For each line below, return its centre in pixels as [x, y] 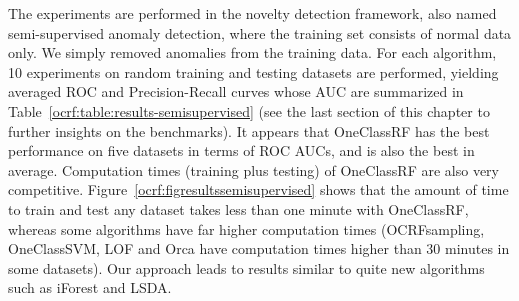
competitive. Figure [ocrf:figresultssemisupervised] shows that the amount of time [258, 189]
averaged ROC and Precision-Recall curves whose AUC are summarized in [236, 91]
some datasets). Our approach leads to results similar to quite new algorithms [246, 267]
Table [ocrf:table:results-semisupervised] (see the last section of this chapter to [249, 110]
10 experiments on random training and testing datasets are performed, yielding [253, 71]
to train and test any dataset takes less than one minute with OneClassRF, [238, 208]
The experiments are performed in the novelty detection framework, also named [252, 13]
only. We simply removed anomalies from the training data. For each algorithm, [252, 52]
